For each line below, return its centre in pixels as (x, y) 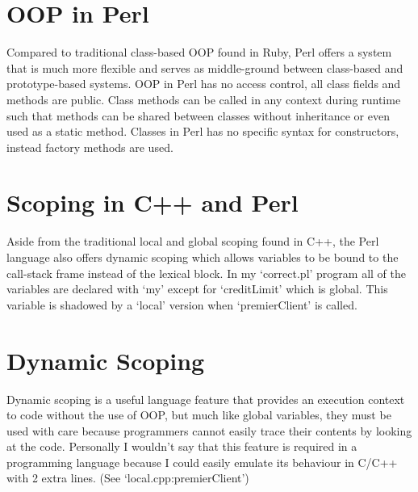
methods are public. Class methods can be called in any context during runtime (204, 99)
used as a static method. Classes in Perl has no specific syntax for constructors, (203, 131)
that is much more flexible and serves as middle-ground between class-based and (205, 67)
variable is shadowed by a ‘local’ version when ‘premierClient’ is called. (182, 304)
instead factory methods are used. (90, 147)
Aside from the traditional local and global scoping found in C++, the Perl (193, 241)
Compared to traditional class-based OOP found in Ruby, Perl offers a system (199, 52)
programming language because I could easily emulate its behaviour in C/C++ (202, 462)
